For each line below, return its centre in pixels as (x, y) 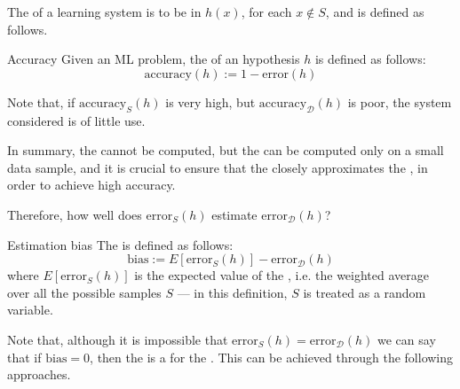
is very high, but (210, 101)
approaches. (39, 374)
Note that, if (41, 101)
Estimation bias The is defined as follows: (120, 244)
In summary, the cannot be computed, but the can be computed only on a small (226, 150)
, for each (266, 12)
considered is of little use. (76, 120)
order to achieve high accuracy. (91, 185)
